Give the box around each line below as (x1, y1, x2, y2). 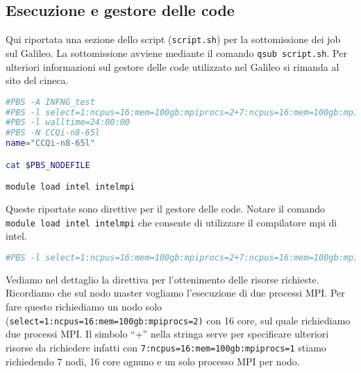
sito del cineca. (6, 73, 69, 88)
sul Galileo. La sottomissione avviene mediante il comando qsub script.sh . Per (6, 45, 347, 60)
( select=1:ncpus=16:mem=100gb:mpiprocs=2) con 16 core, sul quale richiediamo (6, 313, 351, 327)
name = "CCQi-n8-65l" (6, 138, 95, 149)
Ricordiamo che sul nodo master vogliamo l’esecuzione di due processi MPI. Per (6, 285, 345, 300)
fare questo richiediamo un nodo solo (6, 299, 162, 314)
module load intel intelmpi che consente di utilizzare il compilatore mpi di (6, 215, 337, 229)
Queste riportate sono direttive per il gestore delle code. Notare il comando (6, 201, 326, 216)
